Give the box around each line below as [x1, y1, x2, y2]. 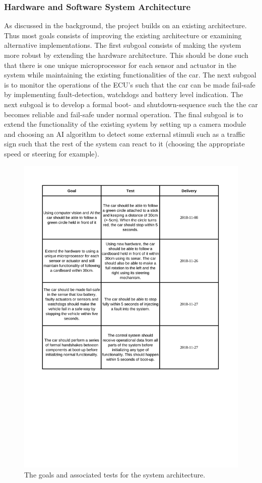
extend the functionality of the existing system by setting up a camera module [4, 119, 246, 129]
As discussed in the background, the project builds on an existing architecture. [4, 20, 247, 31]
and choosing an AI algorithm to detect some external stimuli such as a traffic [4, 128, 245, 139]
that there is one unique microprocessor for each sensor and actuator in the [4, 59, 237, 70]
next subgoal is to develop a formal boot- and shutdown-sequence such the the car [4, 99, 258, 109]
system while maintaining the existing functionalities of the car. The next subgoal [4, 69, 256, 80]
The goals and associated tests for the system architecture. [24, 469, 206, 479]
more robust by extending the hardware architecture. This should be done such [4, 50, 248, 60]
